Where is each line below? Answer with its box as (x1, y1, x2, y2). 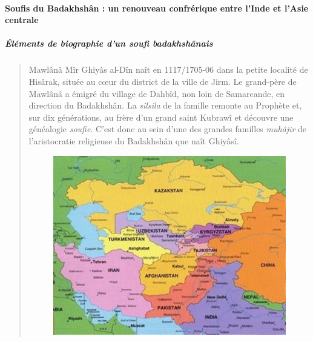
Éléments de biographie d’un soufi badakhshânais (5, 37, 213, 50)
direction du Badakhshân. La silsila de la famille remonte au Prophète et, (28, 99, 302, 112)
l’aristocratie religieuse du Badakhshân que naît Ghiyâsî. (28, 134, 239, 147)
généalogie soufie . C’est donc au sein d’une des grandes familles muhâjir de (28, 122, 306, 135)
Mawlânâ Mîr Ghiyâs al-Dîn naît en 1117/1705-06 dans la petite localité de (28, 63, 308, 76)
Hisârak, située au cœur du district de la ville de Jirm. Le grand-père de (28, 75, 297, 87)
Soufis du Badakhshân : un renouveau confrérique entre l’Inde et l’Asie (5, 1, 309, 14)
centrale (5, 13, 39, 26)
